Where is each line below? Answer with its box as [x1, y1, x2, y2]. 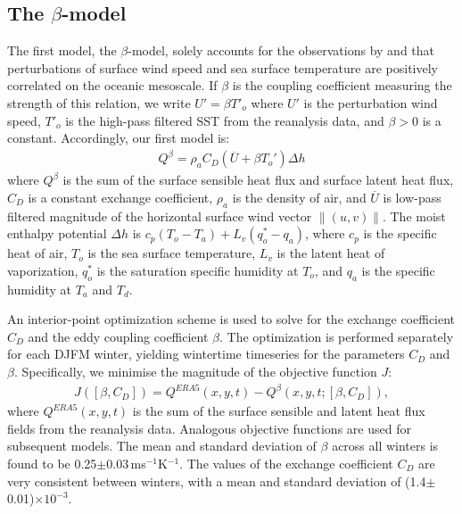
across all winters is [332, 436, 439, 455]
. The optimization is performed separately [219, 327, 454, 345]
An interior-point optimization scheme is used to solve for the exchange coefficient [7, 310, 456, 328]
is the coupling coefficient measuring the [232, 76, 452, 95]
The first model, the [7, 41, 117, 60]
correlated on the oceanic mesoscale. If [7, 76, 218, 95]
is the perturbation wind [303, 93, 438, 112]
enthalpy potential [7, 224, 107, 243]
